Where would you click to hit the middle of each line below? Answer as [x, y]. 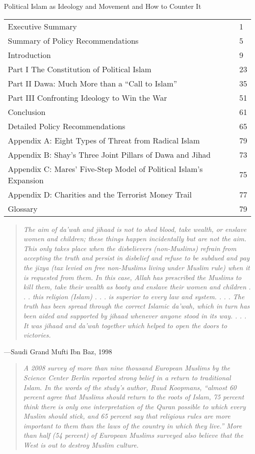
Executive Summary [42, 26]
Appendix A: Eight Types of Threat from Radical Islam [104, 140]
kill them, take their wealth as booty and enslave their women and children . [137, 287]
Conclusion [27, 112]
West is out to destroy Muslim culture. [81, 445]
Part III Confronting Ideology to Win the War [88, 97]
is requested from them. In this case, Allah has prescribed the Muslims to [132, 277]
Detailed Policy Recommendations [67, 126]
